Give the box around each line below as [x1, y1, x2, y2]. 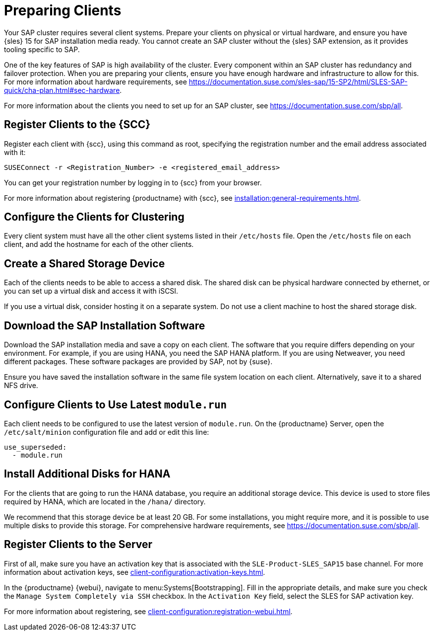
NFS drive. [4, 381, 38, 390]
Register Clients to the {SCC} [4, 118, 151, 131]
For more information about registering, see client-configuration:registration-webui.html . [4, 607, 293, 616]
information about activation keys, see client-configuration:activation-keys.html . [4, 567, 265, 576]
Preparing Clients [4, 2, 122, 19]
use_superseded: [4, 443, 67, 451]
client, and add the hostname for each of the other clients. [4, 240, 194, 249]
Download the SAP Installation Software [4, 319, 205, 332]
